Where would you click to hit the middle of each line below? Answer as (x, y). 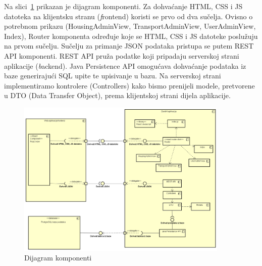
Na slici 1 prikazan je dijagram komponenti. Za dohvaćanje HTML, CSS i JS (123, 6)
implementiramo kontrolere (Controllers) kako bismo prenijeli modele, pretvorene (129, 85)
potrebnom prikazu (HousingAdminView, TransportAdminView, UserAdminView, (130, 26)
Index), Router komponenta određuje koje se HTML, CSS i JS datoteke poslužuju (131, 36)
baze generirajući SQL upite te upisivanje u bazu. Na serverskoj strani (113, 76)
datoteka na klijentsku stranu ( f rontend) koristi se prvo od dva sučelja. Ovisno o (128, 16)
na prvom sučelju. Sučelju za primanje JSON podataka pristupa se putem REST (129, 46)
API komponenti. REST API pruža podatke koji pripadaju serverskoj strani (122, 55)
